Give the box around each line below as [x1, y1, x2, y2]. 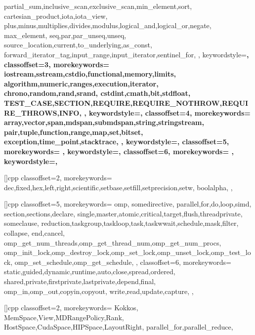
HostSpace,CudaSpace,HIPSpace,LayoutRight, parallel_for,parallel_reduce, [4, 322, 233, 332]
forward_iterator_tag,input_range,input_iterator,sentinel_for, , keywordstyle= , [4, 49, 249, 59]
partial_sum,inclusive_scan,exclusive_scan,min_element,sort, [4, 1, 192, 11]
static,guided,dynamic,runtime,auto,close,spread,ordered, [4, 266, 175, 277]
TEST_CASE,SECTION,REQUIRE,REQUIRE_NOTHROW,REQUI [4, 97, 249, 108]
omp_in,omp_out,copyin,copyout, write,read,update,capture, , [4, 286, 194, 296]
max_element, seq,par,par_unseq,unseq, [4, 30, 127, 40]
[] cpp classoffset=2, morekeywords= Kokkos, [4, 302, 138, 313]
